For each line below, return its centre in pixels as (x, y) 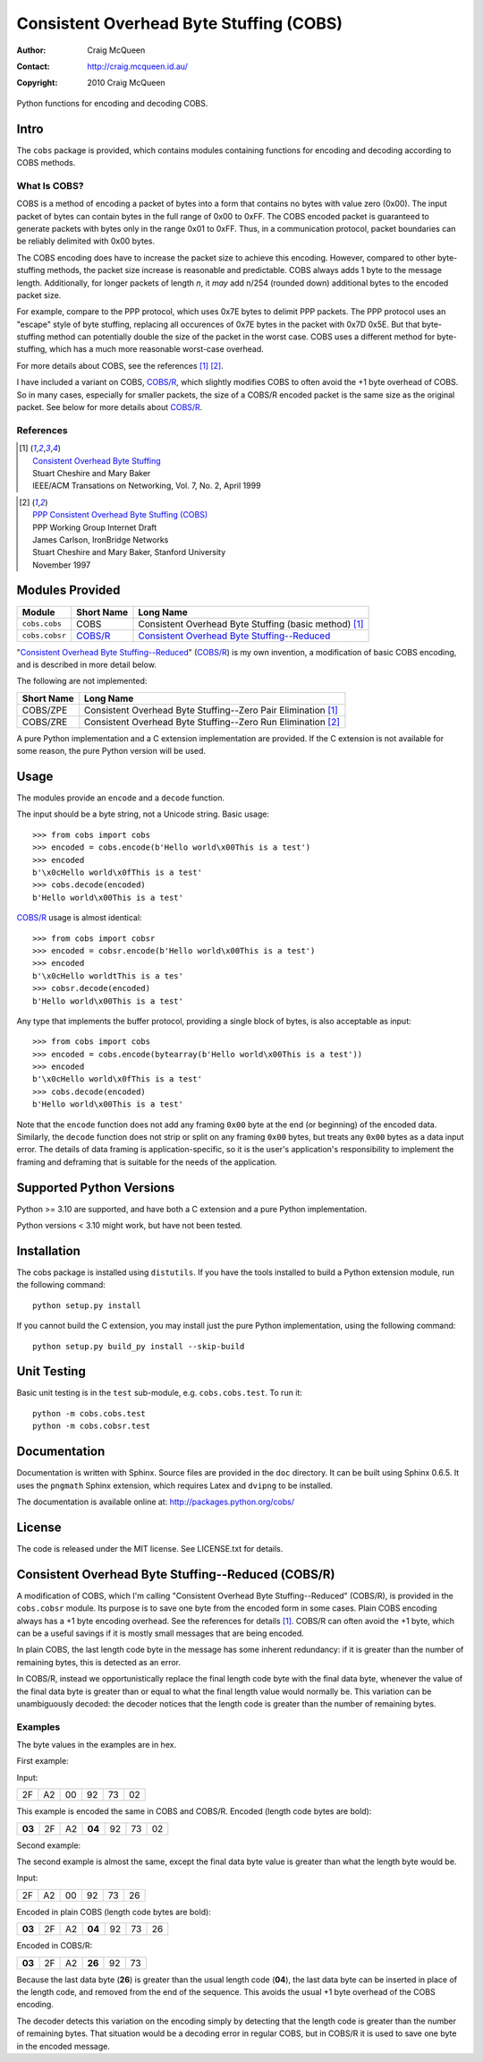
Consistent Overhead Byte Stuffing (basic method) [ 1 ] (251, 624)
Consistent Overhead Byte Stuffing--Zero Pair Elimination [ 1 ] (211, 710)
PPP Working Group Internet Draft (95, 527)
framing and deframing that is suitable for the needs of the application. (147, 1162)
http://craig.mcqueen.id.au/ (137, 66)
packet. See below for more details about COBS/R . (110, 407)
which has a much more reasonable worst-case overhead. (157, 349)
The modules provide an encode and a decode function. (121, 798)
